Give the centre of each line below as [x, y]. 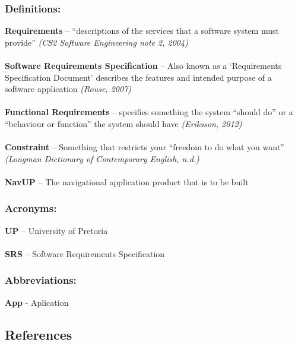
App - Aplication [37, 302]
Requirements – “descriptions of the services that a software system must [142, 31]
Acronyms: [31, 208]
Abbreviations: [41, 280]
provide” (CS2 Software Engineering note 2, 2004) [96, 42]
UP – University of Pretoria [56, 230]
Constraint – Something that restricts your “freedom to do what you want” [145, 147]
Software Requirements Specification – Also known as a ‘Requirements [143, 65]
